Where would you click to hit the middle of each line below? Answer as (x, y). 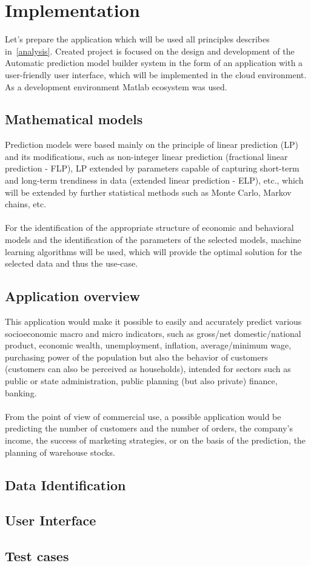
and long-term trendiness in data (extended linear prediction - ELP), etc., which (154, 180)
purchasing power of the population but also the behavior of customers (136, 357)
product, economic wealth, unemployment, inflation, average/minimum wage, (148, 345)
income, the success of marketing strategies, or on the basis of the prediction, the (155, 440)
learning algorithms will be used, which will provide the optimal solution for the (154, 251)
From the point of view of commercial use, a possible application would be (143, 416)
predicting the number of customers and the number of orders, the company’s (149, 428)
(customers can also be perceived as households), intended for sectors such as (148, 369)
